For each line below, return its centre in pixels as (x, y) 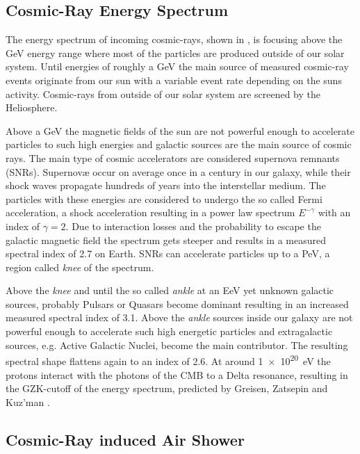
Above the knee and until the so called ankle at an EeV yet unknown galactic (170, 290)
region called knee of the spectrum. (80, 267)
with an (334, 212)
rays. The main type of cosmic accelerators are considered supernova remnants (173, 157)
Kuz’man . (28, 402)
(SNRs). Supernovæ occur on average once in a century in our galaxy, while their (178, 171)
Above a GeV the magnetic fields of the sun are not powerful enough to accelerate (180, 130)
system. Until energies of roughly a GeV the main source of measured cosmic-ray (177, 66)
